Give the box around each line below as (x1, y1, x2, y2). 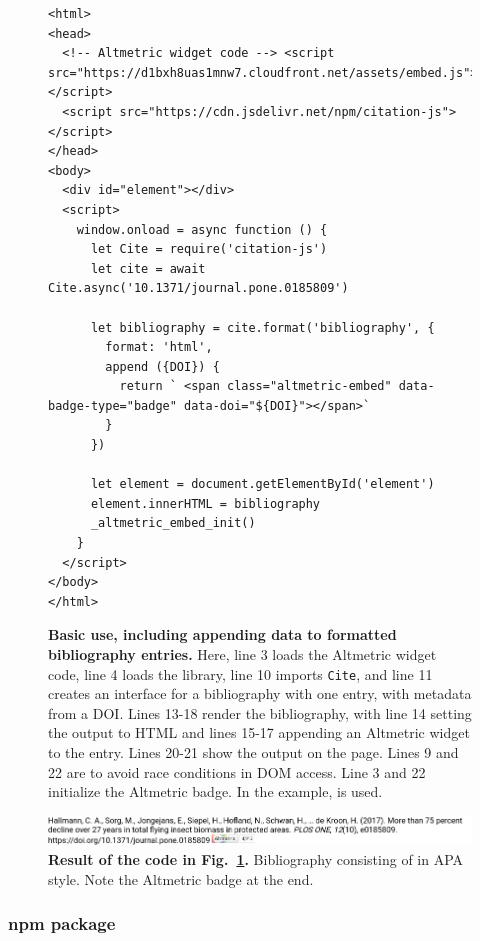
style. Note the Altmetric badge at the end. (48, 868, 314, 889)
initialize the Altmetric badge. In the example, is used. (48, 781, 383, 802)
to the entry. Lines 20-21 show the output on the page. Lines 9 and (48, 742, 459, 763)
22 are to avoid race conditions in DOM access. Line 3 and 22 (48, 761, 426, 782)
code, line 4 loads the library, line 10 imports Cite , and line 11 (48, 663, 433, 684)
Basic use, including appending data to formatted (48, 624, 397, 645)
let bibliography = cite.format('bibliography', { (90, 320, 435, 335)
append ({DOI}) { (105, 359, 220, 374)
